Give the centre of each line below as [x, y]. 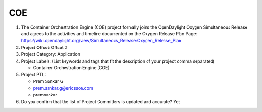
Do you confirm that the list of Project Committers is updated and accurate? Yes [101, 101]
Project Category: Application [50, 54]
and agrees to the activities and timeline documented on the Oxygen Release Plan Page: [109, 33]
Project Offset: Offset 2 [44, 47]
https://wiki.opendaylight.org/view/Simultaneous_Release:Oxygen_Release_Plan [101, 41]
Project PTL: [33, 75]
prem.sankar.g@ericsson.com [63, 88]
